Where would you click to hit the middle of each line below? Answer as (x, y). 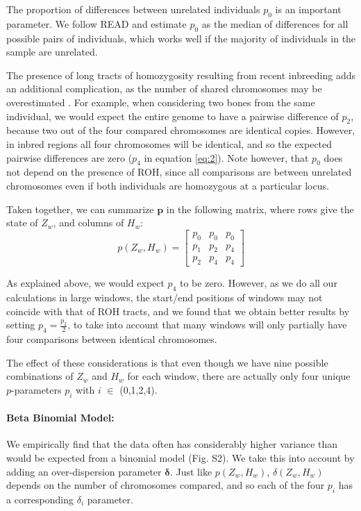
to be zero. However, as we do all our (259, 283)
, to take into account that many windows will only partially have (207, 325)
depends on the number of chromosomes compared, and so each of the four (166, 485)
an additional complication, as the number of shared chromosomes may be (164, 89)
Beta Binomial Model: (60, 418)
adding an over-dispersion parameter (84, 471)
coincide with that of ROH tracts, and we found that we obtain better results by (178, 311)
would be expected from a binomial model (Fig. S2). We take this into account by (180, 457)
